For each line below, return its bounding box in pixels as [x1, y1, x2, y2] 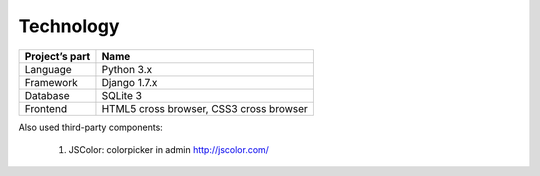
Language [24, 62, 72, 76]
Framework [24, 75, 79, 89]
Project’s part [24, 49, 91, 63]
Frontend [24, 101, 68, 115]
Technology [18, 15, 120, 37]
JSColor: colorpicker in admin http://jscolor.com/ [68, 143, 270, 155]
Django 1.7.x [101, 75, 158, 89]
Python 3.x [101, 62, 153, 76]
